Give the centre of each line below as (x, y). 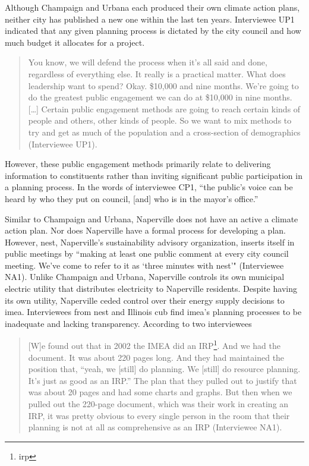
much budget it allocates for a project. (75, 42)
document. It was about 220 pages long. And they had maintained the (156, 357)
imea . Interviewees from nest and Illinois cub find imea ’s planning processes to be (153, 312)
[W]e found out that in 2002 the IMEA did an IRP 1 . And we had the (154, 345)
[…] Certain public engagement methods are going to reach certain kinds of (164, 108)
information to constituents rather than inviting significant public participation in (154, 175)
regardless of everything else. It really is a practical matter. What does (157, 73)
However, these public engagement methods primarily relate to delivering (138, 164)
